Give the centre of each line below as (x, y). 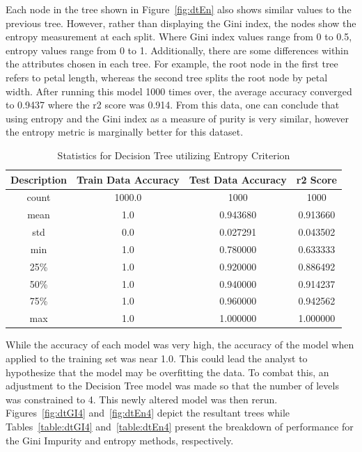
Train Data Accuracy (128, 179)
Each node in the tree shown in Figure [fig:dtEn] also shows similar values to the (179, 9)
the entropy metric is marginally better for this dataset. (125, 132)
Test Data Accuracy (238, 179)
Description (39, 179)
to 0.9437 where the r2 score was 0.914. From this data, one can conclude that (173, 105)
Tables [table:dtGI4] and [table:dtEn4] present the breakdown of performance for (180, 426)
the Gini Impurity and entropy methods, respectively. (120, 440)
